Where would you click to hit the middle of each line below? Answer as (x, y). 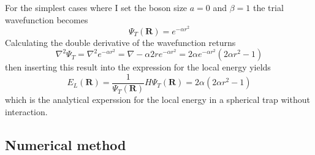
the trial (268, 7)
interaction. (26, 111)
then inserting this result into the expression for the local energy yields (138, 67)
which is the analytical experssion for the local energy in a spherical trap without (157, 100)
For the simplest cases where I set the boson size (96, 7)
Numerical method (66, 144)
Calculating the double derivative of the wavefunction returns (120, 42)
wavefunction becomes (47, 19)
